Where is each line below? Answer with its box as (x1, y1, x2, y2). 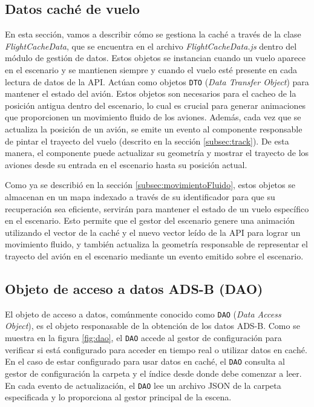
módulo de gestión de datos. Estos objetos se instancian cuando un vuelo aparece (5, 51, 306, 64)
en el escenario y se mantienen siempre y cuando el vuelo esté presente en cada (5, 63, 298, 76)
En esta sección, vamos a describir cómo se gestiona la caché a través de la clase (5, 28, 301, 41)
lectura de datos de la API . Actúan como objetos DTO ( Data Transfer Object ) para (5, 75, 309, 88)
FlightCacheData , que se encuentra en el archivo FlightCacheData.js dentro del (5, 39, 297, 52)
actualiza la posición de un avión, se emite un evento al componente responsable (5, 123, 303, 135)
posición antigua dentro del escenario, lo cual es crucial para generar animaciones (5, 99, 306, 111)
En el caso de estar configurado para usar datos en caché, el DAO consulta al (5, 355, 285, 368)
